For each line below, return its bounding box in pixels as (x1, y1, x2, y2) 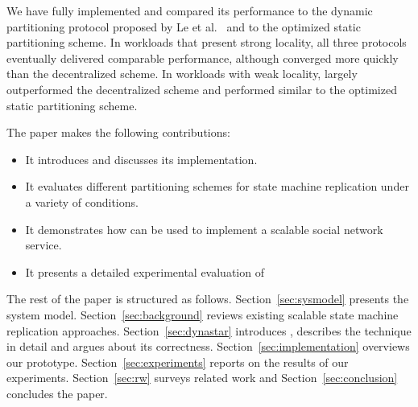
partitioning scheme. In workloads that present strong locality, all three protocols (6, 34, 407, 51)
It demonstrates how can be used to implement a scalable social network (25, 220, 383, 237)
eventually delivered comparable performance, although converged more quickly (6, 49, 399, 66)
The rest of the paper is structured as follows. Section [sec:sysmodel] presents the (6, 290, 409, 307)
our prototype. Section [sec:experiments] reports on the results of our (6, 353, 349, 370)
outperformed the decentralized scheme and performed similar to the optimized (6, 80, 397, 97)
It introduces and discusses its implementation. (25, 150, 258, 167)
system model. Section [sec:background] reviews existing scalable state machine (6, 306, 399, 323)
